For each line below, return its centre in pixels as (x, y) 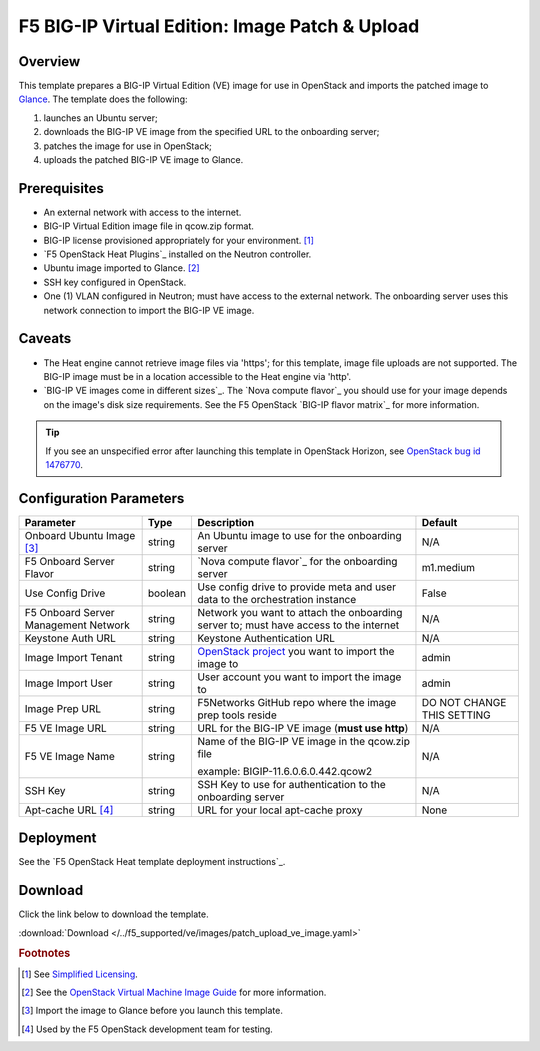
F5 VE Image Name (69, 756)
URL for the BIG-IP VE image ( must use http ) (302, 728)
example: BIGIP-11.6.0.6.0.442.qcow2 (284, 771)
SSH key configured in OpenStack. (115, 282)
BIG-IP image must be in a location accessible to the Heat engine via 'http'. (197, 376)
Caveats (45, 338)
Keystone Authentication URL (265, 638)
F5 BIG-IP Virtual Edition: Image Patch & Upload (219, 26)
